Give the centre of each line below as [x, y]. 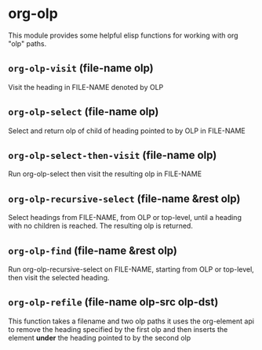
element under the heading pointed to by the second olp [100, 337]
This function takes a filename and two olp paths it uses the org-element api [131, 321]
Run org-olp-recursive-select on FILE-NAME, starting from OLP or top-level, [131, 269]
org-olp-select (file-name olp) [84, 112]
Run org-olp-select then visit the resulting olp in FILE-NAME [105, 174]
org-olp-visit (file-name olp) [81, 69]
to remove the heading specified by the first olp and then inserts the [118, 329]
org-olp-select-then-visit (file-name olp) [113, 155]
